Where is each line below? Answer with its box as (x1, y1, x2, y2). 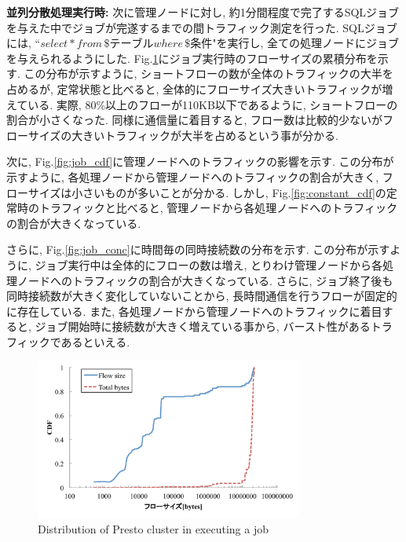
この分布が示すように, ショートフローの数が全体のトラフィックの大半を (24, 65, 393, 82)
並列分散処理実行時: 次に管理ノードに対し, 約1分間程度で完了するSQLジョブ (6, 4, 400, 20)
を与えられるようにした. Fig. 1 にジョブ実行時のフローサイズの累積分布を (6, 49, 378, 66)
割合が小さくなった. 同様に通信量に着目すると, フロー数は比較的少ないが (6, 112, 383, 128)
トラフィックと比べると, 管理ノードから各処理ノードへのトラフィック (38, 200, 397, 216)
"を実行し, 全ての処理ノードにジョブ (212, 35, 400, 51)
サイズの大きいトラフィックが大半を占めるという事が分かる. (27, 126, 338, 143)
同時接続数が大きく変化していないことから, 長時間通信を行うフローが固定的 (6, 287, 397, 304)
